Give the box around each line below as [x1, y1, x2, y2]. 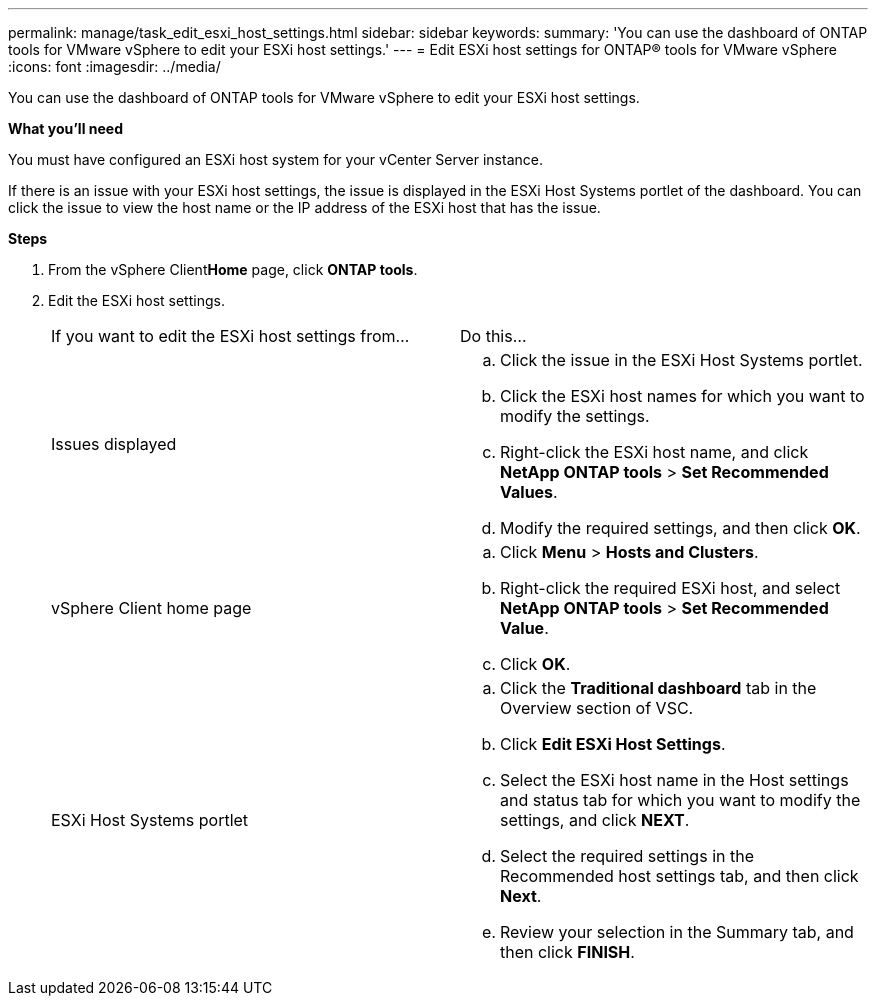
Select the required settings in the [500, 846, 754, 866]
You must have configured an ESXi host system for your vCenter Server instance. [8, 151, 543, 168]
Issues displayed [51, 434, 177, 454]
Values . [500, 482, 558, 502]
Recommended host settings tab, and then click [500, 866, 859, 886]
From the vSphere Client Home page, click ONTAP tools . [48, 261, 418, 278]
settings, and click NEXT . [500, 810, 690, 830]
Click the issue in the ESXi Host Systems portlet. [500, 350, 863, 370]
